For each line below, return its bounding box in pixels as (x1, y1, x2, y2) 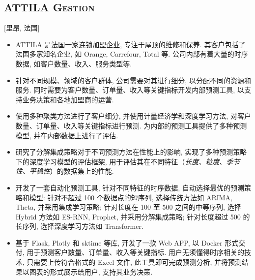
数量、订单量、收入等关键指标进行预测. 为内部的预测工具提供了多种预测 (15, 120, 247, 130)
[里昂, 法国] (4, 23, 40, 33)
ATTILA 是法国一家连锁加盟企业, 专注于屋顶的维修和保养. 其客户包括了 (15, 39, 246, 49)
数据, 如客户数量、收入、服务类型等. (15, 58, 132, 68)
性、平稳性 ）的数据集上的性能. (15, 166, 114, 176)
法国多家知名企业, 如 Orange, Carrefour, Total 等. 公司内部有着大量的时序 (15, 49, 248, 59)
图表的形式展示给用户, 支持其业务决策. (29, 266, 153, 277)
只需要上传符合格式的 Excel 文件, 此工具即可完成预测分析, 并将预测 (27, 257, 242, 267)
